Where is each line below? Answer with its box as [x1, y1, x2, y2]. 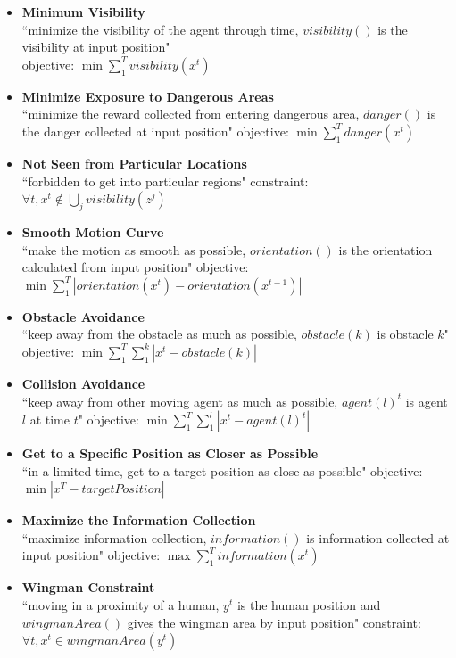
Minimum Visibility [21, 3, 145, 21]
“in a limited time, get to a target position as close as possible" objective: [21, 461, 423, 480]
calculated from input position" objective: [21, 258, 249, 276]
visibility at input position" [21, 37, 170, 56]
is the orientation [338, 240, 433, 259]
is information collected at [306, 528, 450, 547]
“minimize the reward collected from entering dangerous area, [21, 104, 360, 123]
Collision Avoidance [21, 374, 145, 392]
